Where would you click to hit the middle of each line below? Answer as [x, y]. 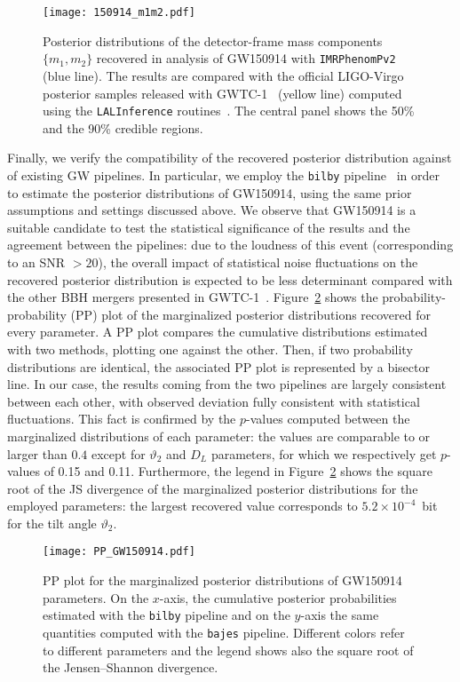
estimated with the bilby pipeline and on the [167, 615]
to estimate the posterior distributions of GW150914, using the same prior [210, 192]
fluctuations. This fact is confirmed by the [122, 419]
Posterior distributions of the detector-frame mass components [213, 40]
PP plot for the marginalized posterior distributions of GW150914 [222, 580]
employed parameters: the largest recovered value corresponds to [182, 506]
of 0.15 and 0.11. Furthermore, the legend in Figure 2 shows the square [238, 471]
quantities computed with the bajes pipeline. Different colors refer [224, 632]
